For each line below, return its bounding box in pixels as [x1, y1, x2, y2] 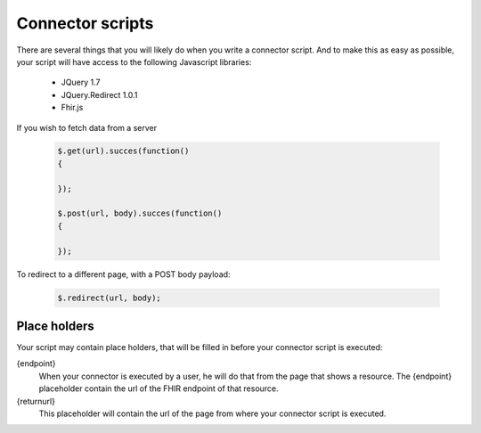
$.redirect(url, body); [57, 292, 162, 303]
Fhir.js [61, 102, 84, 113]
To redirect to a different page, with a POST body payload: [16, 268, 231, 280]
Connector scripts [16, 13, 154, 33]
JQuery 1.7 [61, 77, 101, 88]
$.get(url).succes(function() [57, 146, 190, 156]
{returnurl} [16, 396, 55, 406]
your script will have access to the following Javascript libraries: [16, 56, 252, 67]
